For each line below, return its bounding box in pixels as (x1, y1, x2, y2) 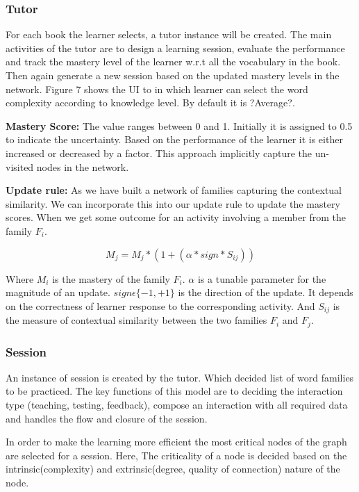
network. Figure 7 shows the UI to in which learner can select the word (6, 81, 308, 96)
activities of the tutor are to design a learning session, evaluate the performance (6, 40, 345, 55)
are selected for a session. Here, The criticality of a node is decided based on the (6, 448, 347, 462)
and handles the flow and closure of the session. (6, 411, 208, 425)
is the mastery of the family (52, 271, 170, 286)
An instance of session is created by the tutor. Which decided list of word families (6, 370, 354, 384)
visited (6, 159, 34, 174)
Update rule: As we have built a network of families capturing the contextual (6, 183, 342, 197)
